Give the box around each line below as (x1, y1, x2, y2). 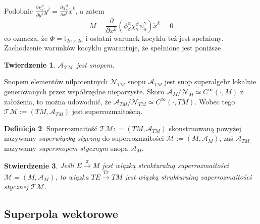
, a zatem (75, 5, 105, 16)
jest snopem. (76, 59, 115, 70)
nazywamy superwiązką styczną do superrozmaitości (4, 133, 164, 143)
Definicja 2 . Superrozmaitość (4, 123, 97, 133)
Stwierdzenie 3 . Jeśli (4, 160, 74, 171)
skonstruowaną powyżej (169, 123, 241, 133)
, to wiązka (55, 171, 89, 182)
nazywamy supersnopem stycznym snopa (4, 142, 128, 153)
